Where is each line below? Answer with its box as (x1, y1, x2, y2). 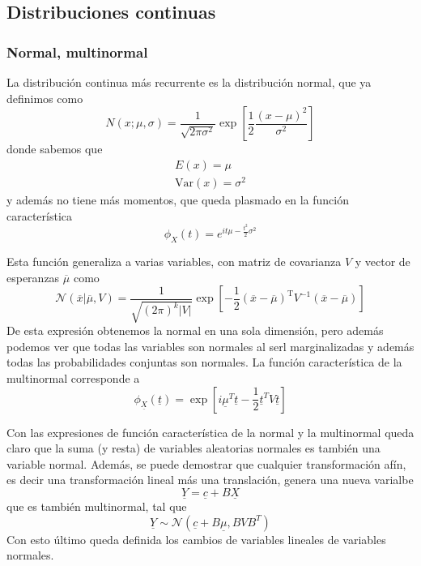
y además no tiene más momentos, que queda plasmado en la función (6, 191, 349, 208)
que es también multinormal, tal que (6, 498, 187, 515)
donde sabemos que (6, 140, 103, 157)
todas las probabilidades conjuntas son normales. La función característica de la (6, 354, 402, 371)
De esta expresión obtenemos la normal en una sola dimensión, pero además (6, 322, 384, 339)
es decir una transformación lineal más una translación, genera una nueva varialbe (6, 471, 414, 488)
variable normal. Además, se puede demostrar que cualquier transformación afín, (6, 455, 406, 472)
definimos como (6, 89, 83, 106)
